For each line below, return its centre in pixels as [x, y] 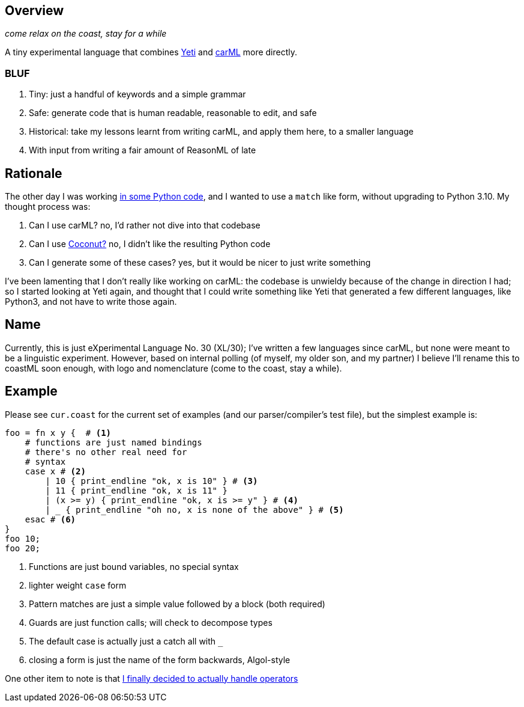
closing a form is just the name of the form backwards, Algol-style [160, 660]
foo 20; [23, 548]
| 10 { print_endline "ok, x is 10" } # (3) [152, 481]
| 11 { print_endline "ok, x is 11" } [136, 490]
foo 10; [23, 538]
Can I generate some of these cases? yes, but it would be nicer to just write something [200, 263]
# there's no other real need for [106, 452]
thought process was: [48, 207]
